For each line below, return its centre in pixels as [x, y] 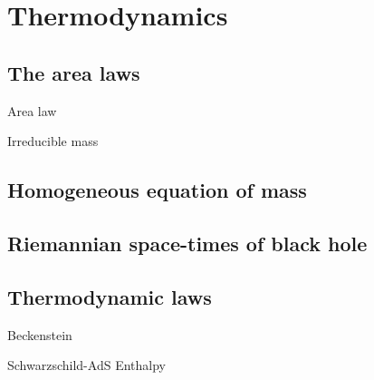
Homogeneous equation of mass [157, 190]
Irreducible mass [53, 141]
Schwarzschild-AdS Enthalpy [86, 365]
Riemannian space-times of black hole [187, 243]
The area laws [74, 72]
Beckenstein [40, 334]
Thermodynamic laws [110, 296]
